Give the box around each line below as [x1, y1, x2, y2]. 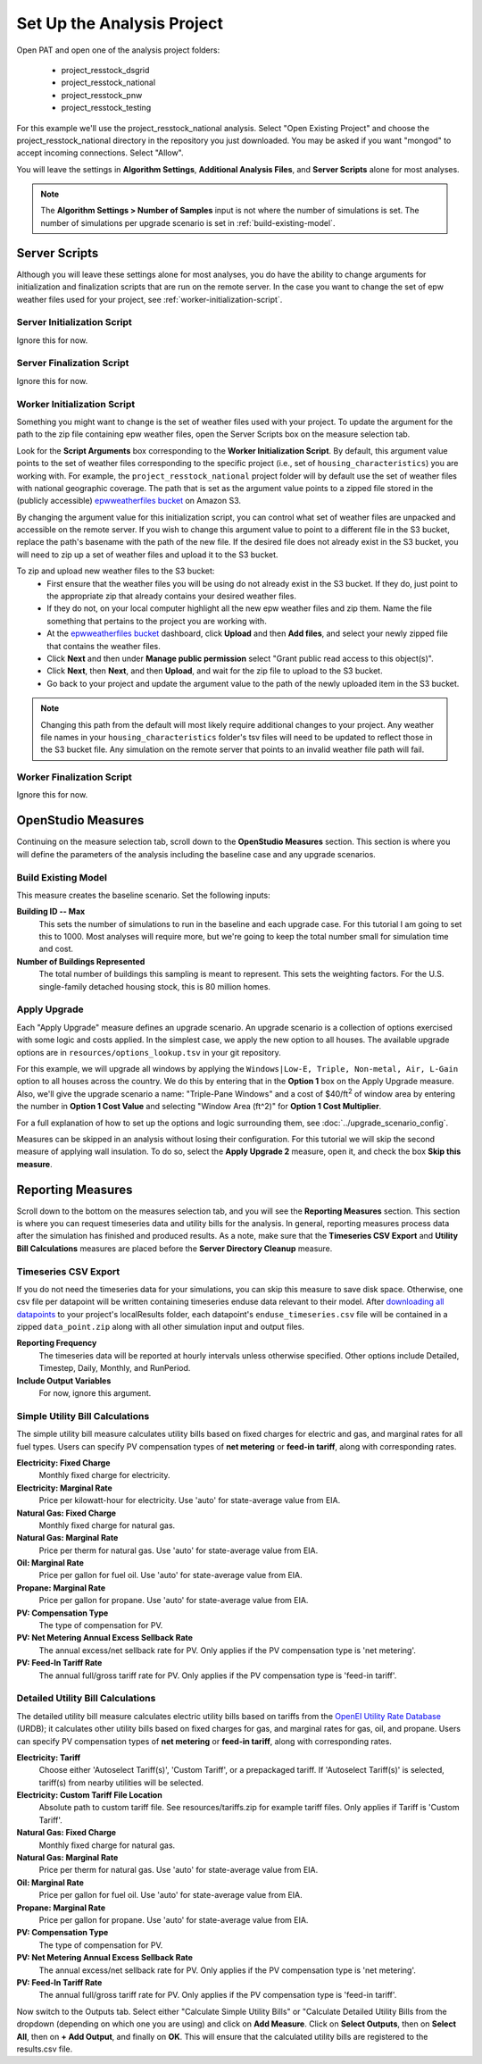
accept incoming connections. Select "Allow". [16, 147, 184, 158]
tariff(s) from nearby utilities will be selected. [38, 1777, 204, 1788]
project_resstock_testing [61, 103, 152, 113]
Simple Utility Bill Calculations [16, 1409, 150, 1422]
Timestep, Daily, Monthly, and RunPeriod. [38, 1363, 191, 1374]
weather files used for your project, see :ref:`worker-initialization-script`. [16, 294, 283, 305]
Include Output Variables [16, 1375, 112, 1386]
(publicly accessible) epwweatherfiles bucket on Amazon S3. [16, 496, 241, 506]
